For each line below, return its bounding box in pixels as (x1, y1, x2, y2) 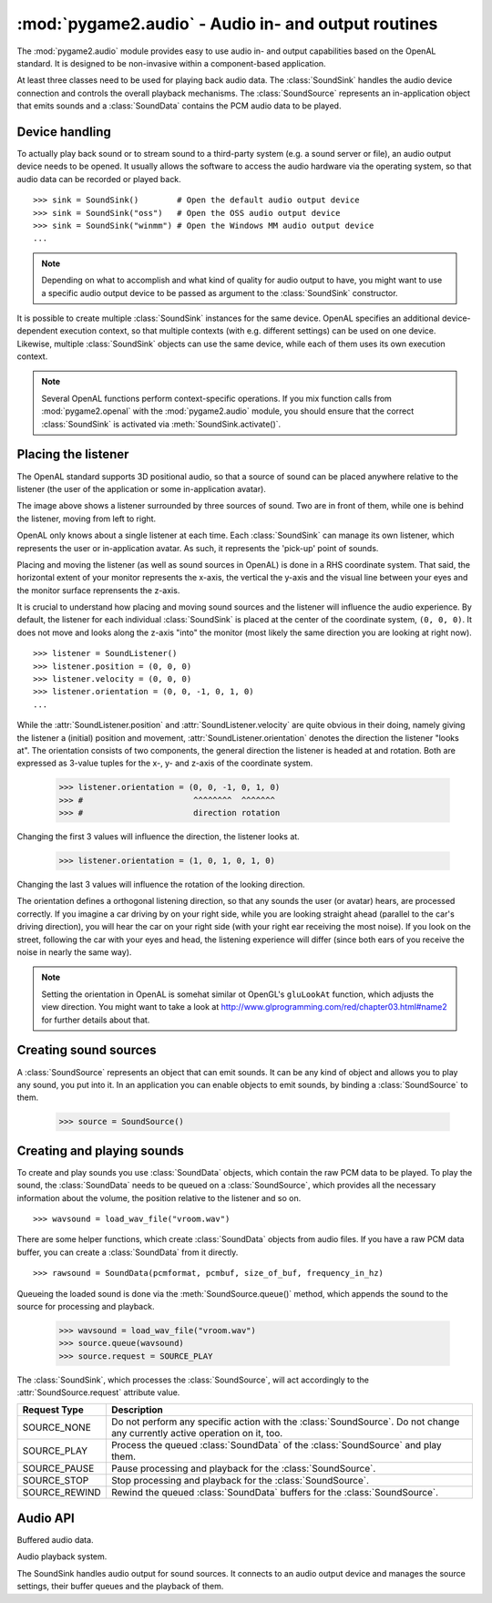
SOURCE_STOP (22, 1475, 89, 1487)
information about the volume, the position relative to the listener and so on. (16, 1192, 302, 1203)
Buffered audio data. (16, 1534, 95, 1545)
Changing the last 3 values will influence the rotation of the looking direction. (16, 879, 305, 890)
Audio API (16, 1510, 75, 1526)
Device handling (16, 124, 111, 139)
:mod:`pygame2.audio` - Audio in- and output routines (16, 14, 438, 34)
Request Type (22, 1403, 84, 1416)
